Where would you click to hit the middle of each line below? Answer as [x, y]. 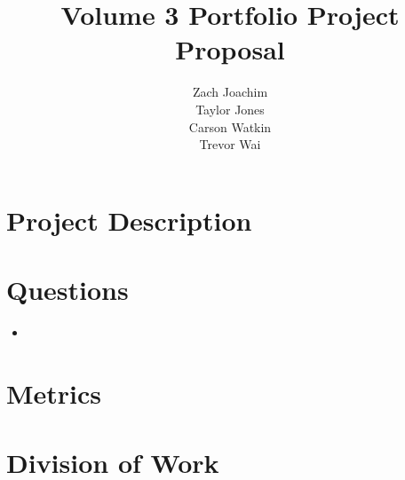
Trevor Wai [230, 144]
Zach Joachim [230, 92]
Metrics [54, 393]
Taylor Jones [230, 109]
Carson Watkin [230, 126]
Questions [67, 290]
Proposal [230, 49]
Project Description [129, 220]
